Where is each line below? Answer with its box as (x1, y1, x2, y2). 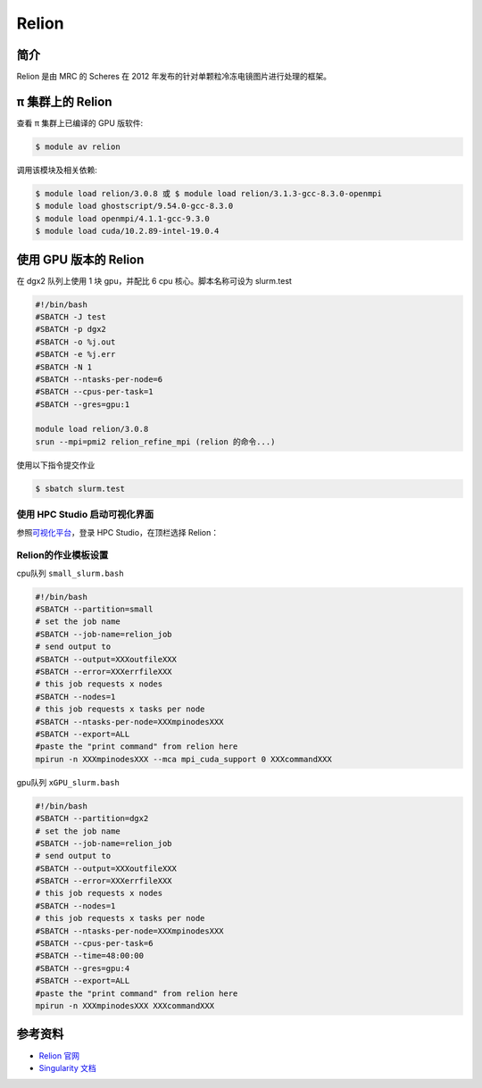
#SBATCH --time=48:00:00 (35, 951, 145, 961)
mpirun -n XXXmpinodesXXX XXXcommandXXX (35, 1001, 214, 1010)
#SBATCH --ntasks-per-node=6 (35, 374, 163, 384)
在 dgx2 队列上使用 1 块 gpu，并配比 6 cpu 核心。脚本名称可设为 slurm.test (16, 275, 292, 286)
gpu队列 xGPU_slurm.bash (16, 777, 120, 787)
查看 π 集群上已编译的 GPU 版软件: (16, 117, 144, 129)
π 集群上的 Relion (16, 94, 112, 109)
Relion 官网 (38, 1050, 80, 1061)
